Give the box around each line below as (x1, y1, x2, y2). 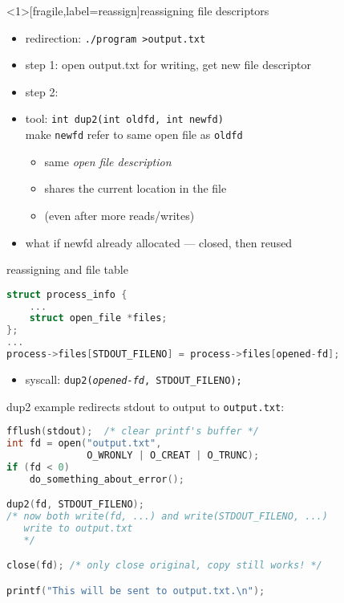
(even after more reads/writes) (44, 206, 195, 223)
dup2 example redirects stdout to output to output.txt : (6, 397, 285, 414)
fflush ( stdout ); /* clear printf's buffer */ (6, 426, 260, 438)
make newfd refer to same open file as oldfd (25, 126, 243, 143)
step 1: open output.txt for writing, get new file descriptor (25, 56, 311, 73)
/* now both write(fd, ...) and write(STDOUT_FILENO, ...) (6, 511, 328, 523)
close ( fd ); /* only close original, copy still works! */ (6, 560, 322, 572)
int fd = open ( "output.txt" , (6, 438, 162, 450)
